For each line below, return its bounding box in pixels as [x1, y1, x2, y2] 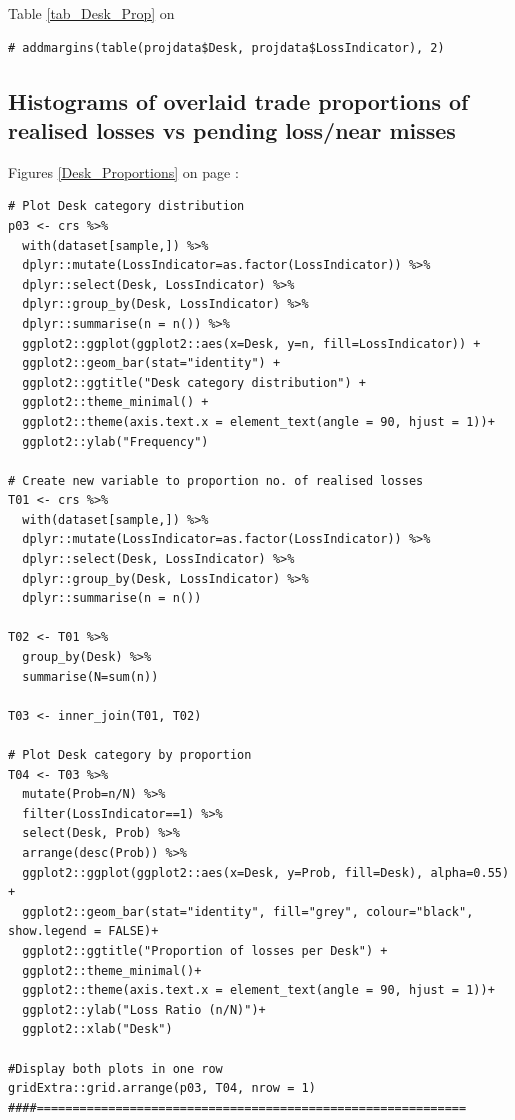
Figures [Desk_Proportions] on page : [8, 161, 239, 182]
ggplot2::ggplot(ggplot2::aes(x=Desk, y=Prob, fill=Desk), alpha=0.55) [22, 865, 510, 880]
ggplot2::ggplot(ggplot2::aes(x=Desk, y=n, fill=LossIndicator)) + [22, 336, 481, 351]
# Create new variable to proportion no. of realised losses [8, 473, 424, 488]
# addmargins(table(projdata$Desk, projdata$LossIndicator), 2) [8, 40, 445, 55]
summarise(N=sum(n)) [22, 669, 159, 684]
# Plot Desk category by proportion [8, 748, 252, 762]
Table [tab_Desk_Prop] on [8, 3, 175, 23]
